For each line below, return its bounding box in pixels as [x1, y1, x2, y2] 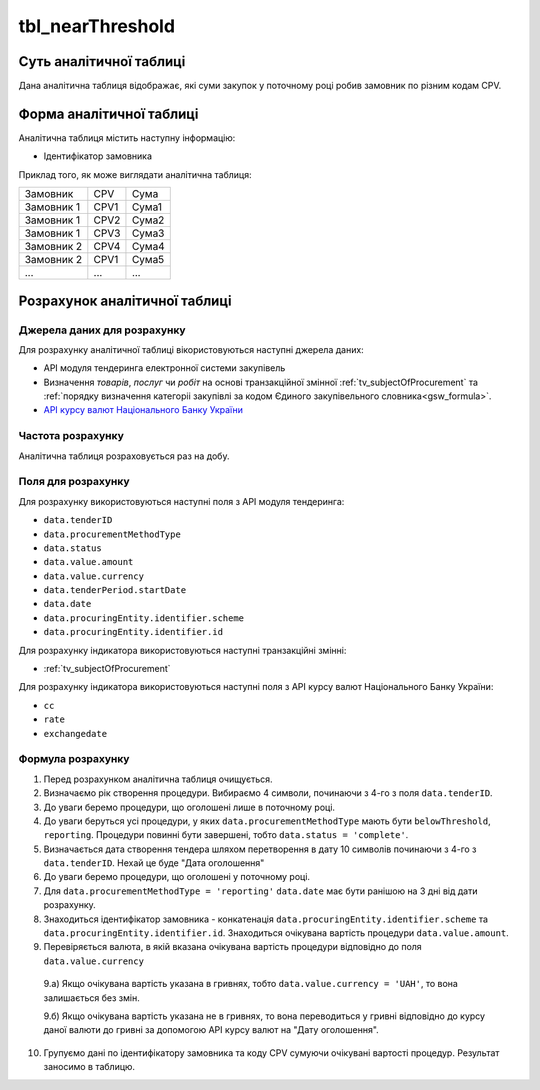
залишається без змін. [43, 991, 140, 1004]
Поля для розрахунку [18, 475, 130, 489]
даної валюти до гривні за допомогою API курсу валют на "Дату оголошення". [43, 1024, 379, 1036]
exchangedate [43, 728, 108, 739]
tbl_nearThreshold [18, 15, 175, 37]
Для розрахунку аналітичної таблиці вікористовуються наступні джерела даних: [18, 343, 364, 355]
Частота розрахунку [18, 429, 124, 443]
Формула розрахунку [18, 752, 130, 766]
